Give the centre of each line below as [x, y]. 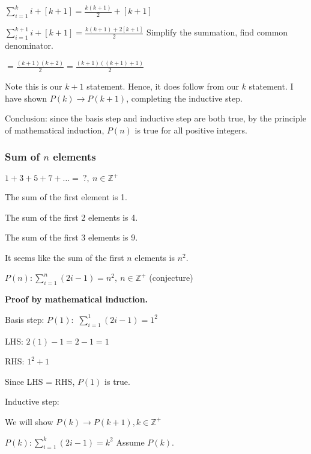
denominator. [29, 45]
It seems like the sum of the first [65, 257]
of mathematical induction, [55, 130]
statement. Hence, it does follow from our [163, 86]
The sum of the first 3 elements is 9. [71, 237]
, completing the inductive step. [184, 98]
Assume [130, 442]
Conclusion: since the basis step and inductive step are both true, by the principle [155, 118]
